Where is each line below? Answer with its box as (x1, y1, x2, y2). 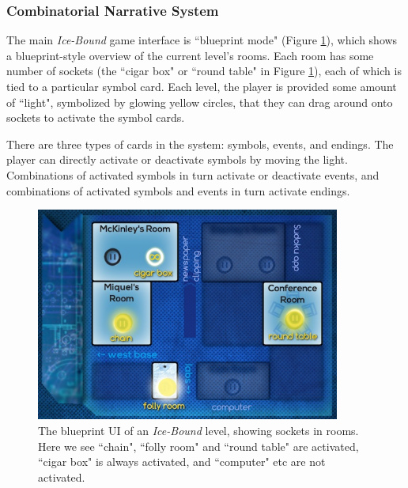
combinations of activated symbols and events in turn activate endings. (6, 182, 350, 199)
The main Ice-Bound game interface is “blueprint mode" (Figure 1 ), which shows (6, 32, 398, 48)
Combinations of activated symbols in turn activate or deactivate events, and (6, 166, 380, 183)
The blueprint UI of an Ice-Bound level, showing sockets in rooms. (38, 422, 359, 438)
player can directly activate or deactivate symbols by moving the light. (6, 151, 348, 168)
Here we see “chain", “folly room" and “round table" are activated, (38, 437, 359, 454)
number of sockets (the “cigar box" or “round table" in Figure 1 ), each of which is (6, 62, 402, 79)
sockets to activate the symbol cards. (6, 109, 185, 126)
